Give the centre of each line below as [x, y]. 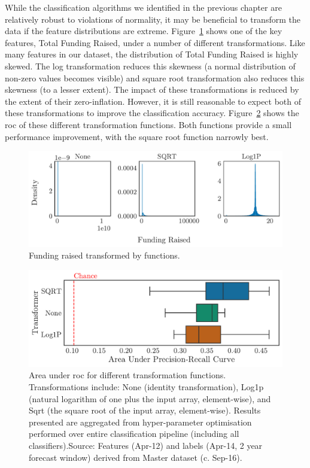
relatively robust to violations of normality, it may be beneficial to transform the [153, 19]
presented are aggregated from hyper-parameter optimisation [140, 422]
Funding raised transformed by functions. [104, 255]
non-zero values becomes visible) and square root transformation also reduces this [155, 78]
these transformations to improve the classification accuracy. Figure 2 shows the [152, 113]
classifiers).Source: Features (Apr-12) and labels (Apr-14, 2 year [146, 446]
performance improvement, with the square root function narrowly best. [137, 136]
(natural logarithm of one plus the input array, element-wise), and [150, 398]
